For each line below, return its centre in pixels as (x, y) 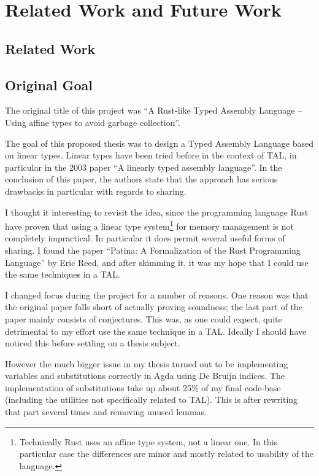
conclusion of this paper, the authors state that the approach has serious (141, 179)
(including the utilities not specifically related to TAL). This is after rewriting (152, 400)
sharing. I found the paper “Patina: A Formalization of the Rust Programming (153, 250)
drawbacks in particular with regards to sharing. (96, 191)
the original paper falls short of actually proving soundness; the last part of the (154, 307)
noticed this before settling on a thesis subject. (93, 343)
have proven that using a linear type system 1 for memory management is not (150, 225)
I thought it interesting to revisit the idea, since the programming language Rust (157, 212)
